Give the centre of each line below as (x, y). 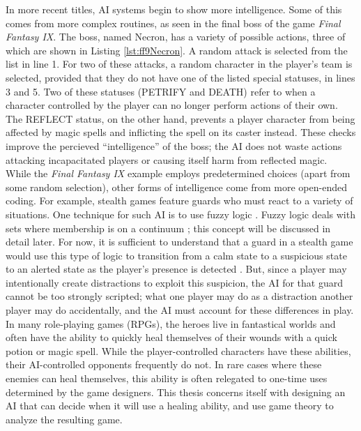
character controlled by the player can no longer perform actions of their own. (172, 105)
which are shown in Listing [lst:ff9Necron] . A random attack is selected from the (177, 50)
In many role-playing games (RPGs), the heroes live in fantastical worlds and (171, 323)
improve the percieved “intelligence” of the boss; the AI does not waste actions (174, 145)
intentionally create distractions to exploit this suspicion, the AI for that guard (174, 282)
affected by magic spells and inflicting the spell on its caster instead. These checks (181, 132)
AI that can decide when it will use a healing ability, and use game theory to (170, 406)
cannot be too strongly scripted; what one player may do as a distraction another (179, 296)
